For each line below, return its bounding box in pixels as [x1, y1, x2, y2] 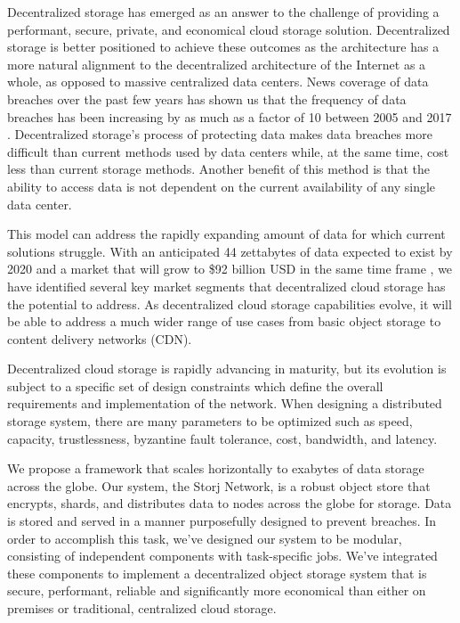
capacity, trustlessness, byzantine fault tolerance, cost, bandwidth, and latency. [7, 429, 438, 447]
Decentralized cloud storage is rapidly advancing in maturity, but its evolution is [7, 359, 447, 378]
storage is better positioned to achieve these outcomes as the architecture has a [7, 37, 440, 56]
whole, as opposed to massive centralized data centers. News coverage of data [7, 72, 429, 91]
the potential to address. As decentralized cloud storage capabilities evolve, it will [7, 294, 452, 313]
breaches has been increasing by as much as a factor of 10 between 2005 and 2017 [7, 107, 452, 126]
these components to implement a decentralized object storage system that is [7, 563, 427, 582]
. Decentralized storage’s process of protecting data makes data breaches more [7, 125, 432, 143]
